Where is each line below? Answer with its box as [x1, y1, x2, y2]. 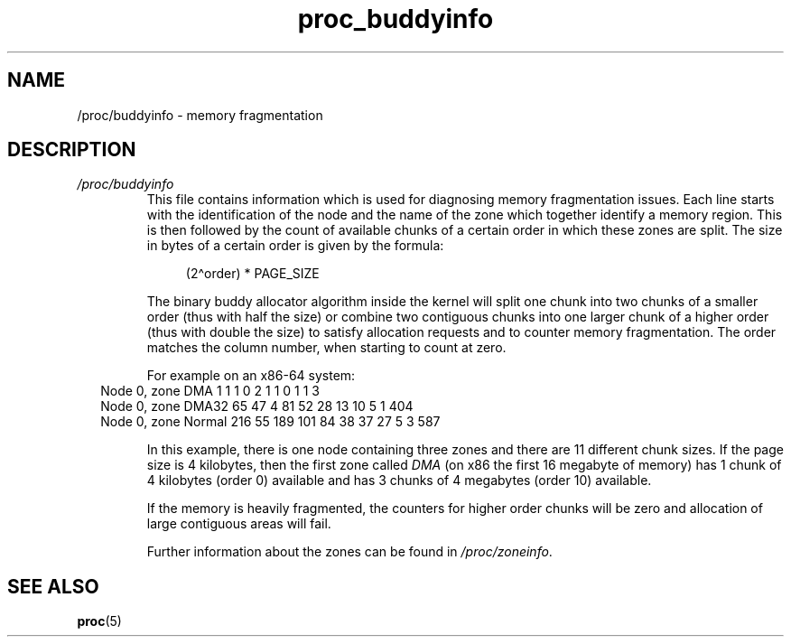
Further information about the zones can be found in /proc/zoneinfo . [146, 544, 553, 560]
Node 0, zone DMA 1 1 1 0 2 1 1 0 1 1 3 [100, 383, 320, 399]
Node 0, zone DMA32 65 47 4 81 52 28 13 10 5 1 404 [100, 398, 414, 415]
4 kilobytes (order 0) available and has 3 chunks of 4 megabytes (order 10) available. [146, 472, 652, 489]
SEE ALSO [7, 574, 99, 598]
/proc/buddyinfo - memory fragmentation [77, 107, 323, 123]
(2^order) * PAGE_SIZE [185, 266, 320, 282]
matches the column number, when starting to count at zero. [146, 340, 507, 356]
